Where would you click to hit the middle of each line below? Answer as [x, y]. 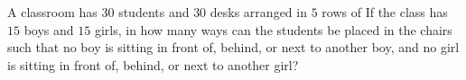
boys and [49, 29]
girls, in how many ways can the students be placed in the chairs [273, 29]
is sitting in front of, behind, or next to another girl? [153, 64]
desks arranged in [258, 12]
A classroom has [52, 12]
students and [154, 12]
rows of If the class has [385, 12]
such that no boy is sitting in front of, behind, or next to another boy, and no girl [233, 47]
